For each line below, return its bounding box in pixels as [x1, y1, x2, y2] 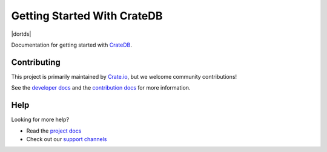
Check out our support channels [26, 135, 107, 142]
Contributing [11, 57, 61, 67]
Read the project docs [26, 127, 82, 134]
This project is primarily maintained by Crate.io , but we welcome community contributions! [11, 73, 237, 80]
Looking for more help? [11, 116, 70, 124]
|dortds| [11, 30, 31, 38]
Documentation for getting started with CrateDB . [11, 41, 133, 48]
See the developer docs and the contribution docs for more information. [11, 84, 191, 91]
